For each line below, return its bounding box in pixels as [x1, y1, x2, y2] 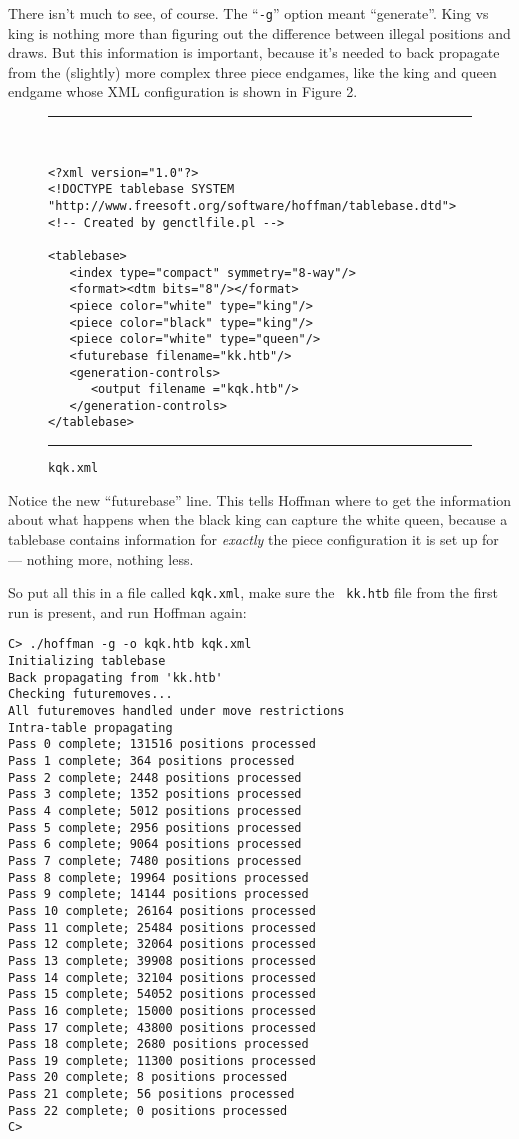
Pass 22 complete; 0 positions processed [8, 1103, 288, 1118]
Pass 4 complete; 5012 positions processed [8, 803, 302, 818]
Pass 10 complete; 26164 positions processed [8, 903, 316, 918]
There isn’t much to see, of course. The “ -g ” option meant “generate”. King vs [8, 3, 489, 23]
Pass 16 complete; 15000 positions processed [8, 1003, 316, 1018]
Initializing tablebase [8, 654, 166, 669]
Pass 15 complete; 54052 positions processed [8, 987, 316, 1002]
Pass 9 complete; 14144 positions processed [8, 887, 309, 902]
